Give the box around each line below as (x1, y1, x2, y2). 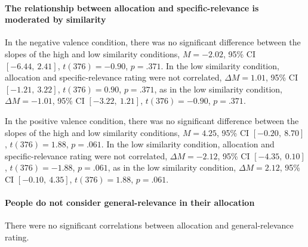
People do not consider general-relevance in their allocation (5, 196, 255, 209)
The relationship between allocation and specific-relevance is (5, 1, 259, 14)
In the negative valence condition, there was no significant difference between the (5, 36, 301, 48)
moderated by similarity (5, 13, 106, 26)
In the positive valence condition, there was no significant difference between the (5, 114, 299, 126)
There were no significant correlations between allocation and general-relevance (5, 219, 294, 231)
